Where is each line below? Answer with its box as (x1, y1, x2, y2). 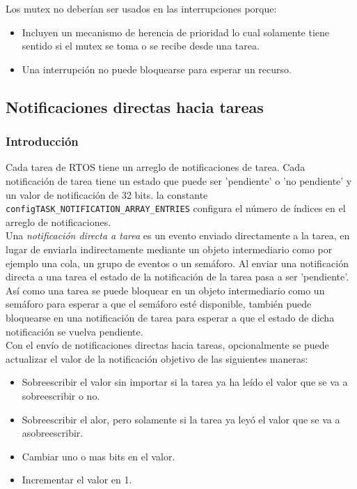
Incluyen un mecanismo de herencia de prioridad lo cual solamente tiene (22, 24, 330, 39)
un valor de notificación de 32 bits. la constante (6, 187, 208, 202)
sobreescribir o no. (22, 388, 100, 403)
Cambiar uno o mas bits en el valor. (22, 449, 175, 463)
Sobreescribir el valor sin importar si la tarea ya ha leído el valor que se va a (22, 375, 348, 389)
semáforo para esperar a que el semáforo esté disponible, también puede (6, 296, 312, 311)
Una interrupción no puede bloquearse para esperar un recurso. (22, 61, 292, 76)
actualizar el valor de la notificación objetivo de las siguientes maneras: (6, 351, 308, 366)
